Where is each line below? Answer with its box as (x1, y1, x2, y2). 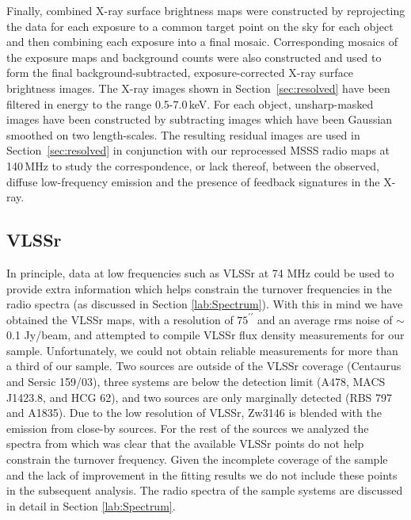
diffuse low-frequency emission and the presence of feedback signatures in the (6, 173, 380, 189)
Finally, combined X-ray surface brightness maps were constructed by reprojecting (6, 2, 405, 18)
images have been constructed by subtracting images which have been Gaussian (6, 111, 393, 128)
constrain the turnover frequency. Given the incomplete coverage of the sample (6, 451, 388, 468)
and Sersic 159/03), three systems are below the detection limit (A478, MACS (6, 373, 386, 390)
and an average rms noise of (257, 311, 393, 327)
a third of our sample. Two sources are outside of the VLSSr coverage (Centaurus (6, 357, 401, 374)
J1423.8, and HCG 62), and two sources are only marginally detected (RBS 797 (6, 388, 393, 405)
